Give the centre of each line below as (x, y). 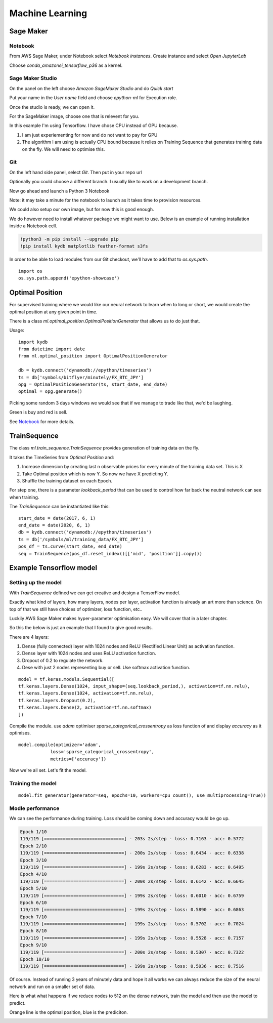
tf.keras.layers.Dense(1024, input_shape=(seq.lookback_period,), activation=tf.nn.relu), (134, 686)
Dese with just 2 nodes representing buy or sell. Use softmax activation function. (106, 668)
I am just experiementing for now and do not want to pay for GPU (90, 135)
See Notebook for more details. (42, 421)
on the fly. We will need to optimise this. (63, 149)
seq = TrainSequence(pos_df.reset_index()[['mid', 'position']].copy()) (110, 554)
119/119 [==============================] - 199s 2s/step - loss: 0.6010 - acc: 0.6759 (132, 895)
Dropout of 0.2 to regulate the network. (63, 660)
